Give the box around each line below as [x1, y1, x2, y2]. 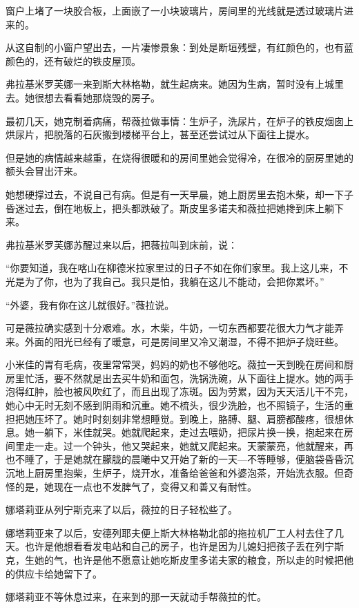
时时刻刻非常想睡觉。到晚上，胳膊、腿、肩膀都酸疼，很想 [82, 411, 344, 426]
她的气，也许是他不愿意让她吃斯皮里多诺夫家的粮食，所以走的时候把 [34, 553, 344, 567]
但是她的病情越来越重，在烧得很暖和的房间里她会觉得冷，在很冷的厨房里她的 [6, 150, 353, 164]
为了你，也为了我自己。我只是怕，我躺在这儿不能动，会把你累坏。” [24, 274, 324, 288]
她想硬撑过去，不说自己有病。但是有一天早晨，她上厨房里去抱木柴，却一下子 [6, 187, 353, 201]
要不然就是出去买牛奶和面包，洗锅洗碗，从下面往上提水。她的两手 [53, 370, 353, 385]
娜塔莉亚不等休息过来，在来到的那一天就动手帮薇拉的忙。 [6, 589, 266, 604]
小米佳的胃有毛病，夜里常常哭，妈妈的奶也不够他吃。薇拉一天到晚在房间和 [6, 357, 344, 372]
